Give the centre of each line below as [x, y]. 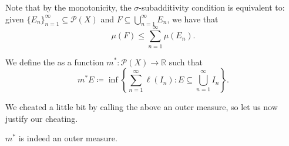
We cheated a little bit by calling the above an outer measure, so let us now [142, 107]
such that [186, 62]
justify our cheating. [42, 118]
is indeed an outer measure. [68, 138]
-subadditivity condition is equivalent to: [212, 7]
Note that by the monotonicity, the [68, 7]
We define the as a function [55, 62]
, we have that [193, 19]
